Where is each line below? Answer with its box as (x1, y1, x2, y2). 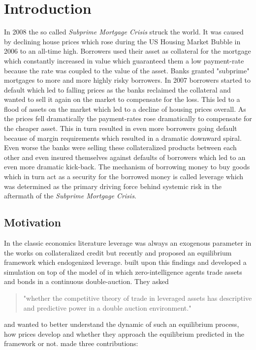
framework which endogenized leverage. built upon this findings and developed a (4, 257, 247, 267)
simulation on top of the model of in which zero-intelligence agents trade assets (4, 266, 242, 277)
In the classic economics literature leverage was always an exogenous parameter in (4, 238, 252, 248)
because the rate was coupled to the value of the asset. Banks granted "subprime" (4, 65, 250, 75)
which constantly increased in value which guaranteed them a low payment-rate (4, 55, 244, 65)
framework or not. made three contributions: (4, 338, 138, 349)
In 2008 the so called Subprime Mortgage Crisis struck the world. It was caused (4, 27, 244, 37)
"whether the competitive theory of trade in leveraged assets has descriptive (23, 292, 252, 303)
